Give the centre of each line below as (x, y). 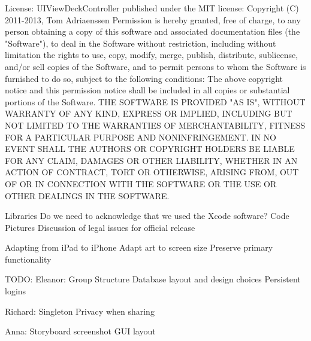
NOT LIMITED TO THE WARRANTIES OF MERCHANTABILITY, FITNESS (155, 125)
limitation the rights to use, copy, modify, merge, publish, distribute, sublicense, (152, 55)
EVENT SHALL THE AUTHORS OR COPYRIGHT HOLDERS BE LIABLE (150, 149)
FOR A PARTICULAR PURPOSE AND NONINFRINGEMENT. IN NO (141, 137)
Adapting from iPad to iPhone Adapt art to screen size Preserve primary (139, 247)
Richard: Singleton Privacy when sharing (80, 311)
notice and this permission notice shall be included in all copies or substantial (147, 90)
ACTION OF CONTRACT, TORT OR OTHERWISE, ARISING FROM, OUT (152, 172)
